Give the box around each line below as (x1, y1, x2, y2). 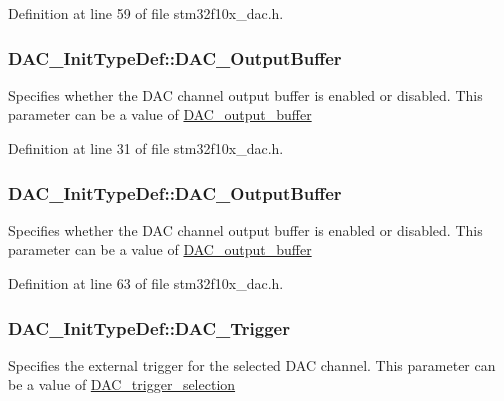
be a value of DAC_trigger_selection (8, 374, 236, 395)
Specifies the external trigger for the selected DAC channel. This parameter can (8, 354, 496, 375)
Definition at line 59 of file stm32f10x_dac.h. (8, 3, 284, 23)
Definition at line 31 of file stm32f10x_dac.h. (8, 138, 284, 158)
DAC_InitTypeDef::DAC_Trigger (8, 315, 290, 340)
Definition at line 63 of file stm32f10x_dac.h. (8, 273, 284, 293)
